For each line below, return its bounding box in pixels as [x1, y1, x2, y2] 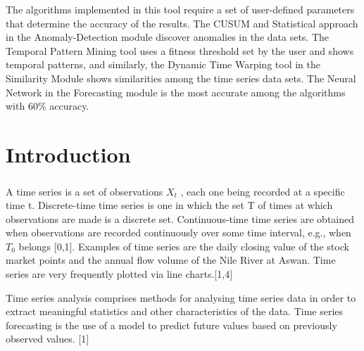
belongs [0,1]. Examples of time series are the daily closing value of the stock [18, 238, 349, 253]
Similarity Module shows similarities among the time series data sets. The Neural [6, 70, 356, 85]
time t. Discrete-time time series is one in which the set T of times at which [6, 198, 333, 212]
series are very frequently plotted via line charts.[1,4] [6, 267, 233, 281]
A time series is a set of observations [6, 184, 163, 198]
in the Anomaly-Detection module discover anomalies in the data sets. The [6, 30, 330, 44]
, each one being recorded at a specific [180, 184, 345, 198]
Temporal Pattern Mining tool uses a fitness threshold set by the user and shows [6, 43, 354, 58]
